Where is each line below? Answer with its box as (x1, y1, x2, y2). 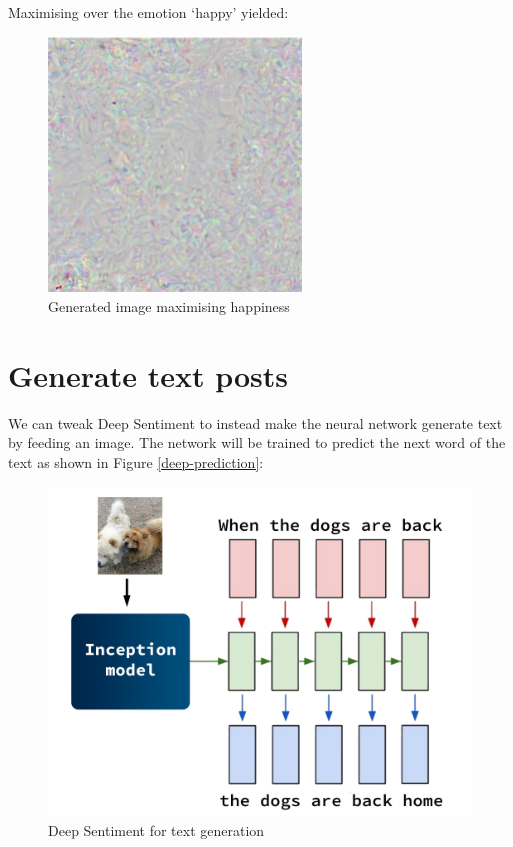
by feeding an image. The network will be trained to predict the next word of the (8, 432, 506, 453)
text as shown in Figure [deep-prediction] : (8, 451, 264, 472)
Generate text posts (8, 354, 288, 395)
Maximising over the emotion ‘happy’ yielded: (8, 2, 289, 22)
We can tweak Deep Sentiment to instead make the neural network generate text (8, 412, 503, 433)
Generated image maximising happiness (48, 296, 290, 317)
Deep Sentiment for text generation (48, 819, 265, 840)
